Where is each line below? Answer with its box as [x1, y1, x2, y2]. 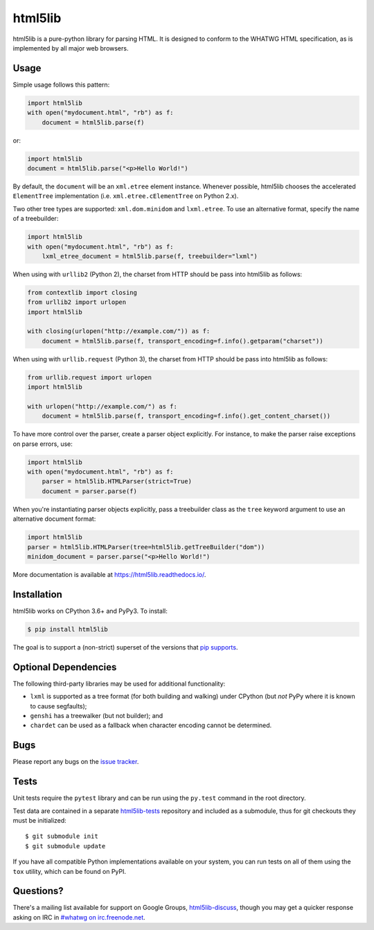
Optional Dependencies [12, 661, 117, 673]
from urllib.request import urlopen [27, 373, 152, 381]
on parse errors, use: [12, 440, 73, 448]
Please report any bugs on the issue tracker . [12, 758, 139, 766]
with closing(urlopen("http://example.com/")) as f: [27, 328, 211, 335]
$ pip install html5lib [27, 625, 109, 633]
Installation [12, 589, 62, 600]
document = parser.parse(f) [42, 487, 138, 495]
